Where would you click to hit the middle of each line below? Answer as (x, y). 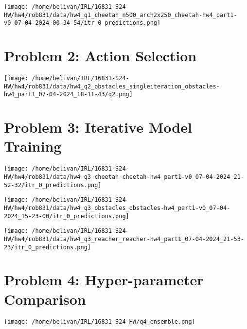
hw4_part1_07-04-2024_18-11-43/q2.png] (68, 95)
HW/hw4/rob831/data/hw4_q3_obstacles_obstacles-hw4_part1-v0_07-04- (117, 208)
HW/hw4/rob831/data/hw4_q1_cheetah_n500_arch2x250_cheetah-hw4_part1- (121, 15)
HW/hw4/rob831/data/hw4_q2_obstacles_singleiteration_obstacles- (112, 86)
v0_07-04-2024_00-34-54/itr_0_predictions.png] (82, 23)
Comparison (45, 299)
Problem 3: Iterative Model (98, 127)
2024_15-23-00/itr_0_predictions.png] (67, 216)
